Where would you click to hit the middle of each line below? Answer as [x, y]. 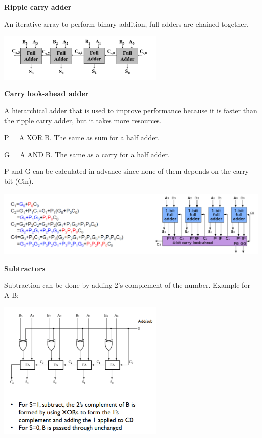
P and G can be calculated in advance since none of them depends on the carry [127, 171]
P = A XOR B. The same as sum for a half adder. [82, 137]
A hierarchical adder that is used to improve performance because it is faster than [131, 111]
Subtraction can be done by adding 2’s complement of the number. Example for [127, 285]
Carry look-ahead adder [46, 93]
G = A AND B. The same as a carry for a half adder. [87, 154]
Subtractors [25, 268]
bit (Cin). [19, 181]
